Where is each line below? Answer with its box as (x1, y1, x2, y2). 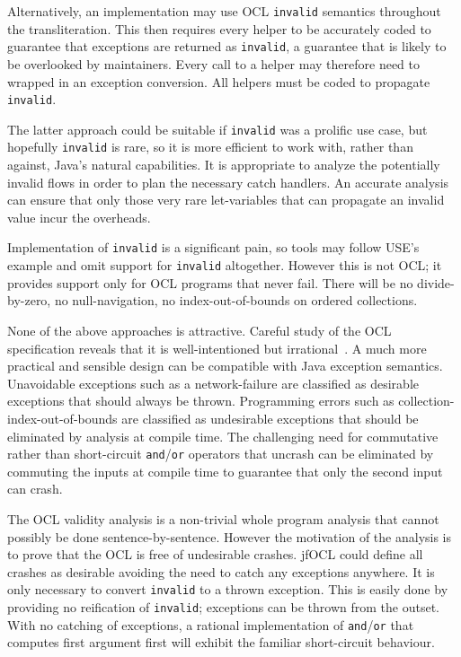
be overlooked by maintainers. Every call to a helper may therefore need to (7, 54, 420, 73)
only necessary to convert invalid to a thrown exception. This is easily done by (7, 580, 448, 599)
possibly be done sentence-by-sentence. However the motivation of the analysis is (7, 527, 452, 546)
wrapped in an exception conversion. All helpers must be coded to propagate (7, 72, 430, 91)
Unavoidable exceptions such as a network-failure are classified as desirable (7, 373, 419, 392)
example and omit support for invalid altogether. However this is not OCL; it (7, 256, 442, 275)
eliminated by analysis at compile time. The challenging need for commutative (7, 426, 439, 445)
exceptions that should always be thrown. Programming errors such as (7, 391, 395, 410)
